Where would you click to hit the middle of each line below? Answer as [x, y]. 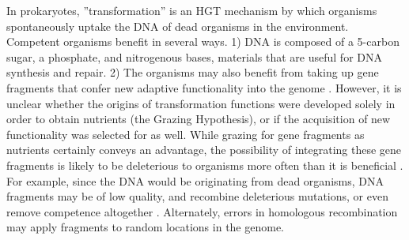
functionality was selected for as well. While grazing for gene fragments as [186, 134]
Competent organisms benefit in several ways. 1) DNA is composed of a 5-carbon [203, 41]
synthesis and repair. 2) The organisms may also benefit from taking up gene [193, 72]
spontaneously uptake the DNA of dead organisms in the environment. [178, 26]
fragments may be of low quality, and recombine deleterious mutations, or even [197, 196]
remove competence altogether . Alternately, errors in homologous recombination [202, 211]
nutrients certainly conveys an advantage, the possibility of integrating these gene [204, 150]
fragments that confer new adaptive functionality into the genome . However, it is [204, 87]
